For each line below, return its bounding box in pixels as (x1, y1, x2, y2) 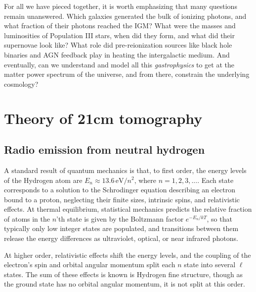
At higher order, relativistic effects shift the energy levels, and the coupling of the (4, 249, 251, 260)
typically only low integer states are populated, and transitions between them (4, 223, 239, 234)
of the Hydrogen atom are (4, 175, 83, 185)
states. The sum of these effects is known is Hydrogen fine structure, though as (4, 269, 243, 279)
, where (134, 175, 157, 185)
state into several (184, 259, 236, 270)
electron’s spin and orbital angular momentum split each (4, 259, 175, 270)
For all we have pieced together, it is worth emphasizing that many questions (4, 1, 237, 11)
